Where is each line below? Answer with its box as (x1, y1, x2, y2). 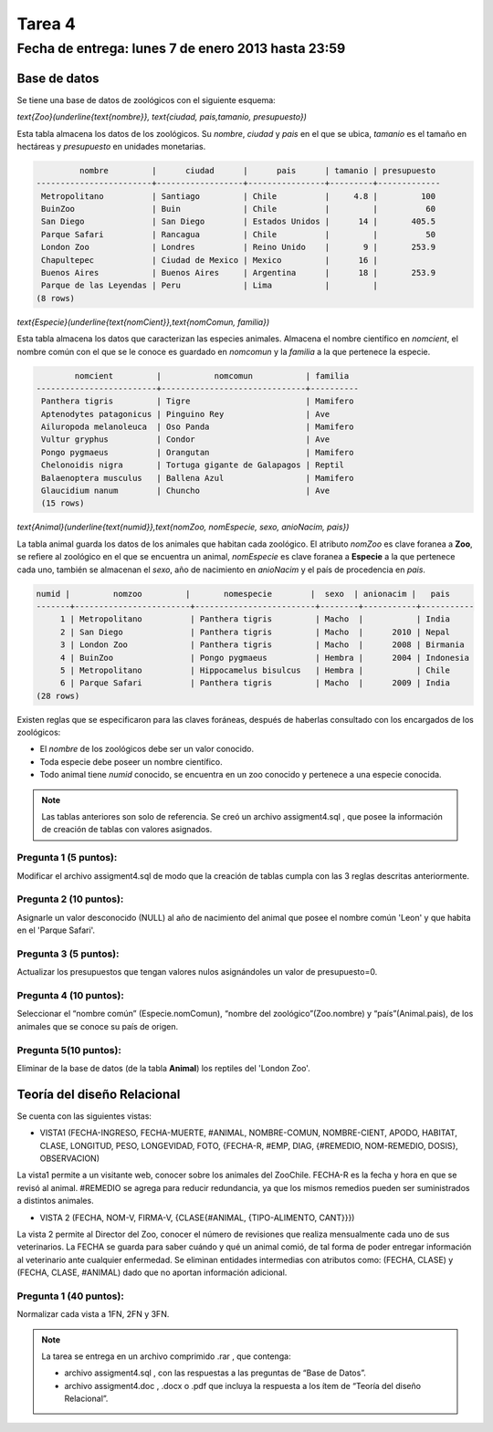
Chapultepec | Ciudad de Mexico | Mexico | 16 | (41, 255, 379, 265)
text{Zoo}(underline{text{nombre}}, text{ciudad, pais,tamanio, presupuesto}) (16, 111, 308, 122)
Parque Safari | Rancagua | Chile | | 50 (41, 229, 436, 239)
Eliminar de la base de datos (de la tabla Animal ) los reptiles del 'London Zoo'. (16, 1062, 310, 1073)
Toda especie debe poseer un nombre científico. (39, 756, 223, 767)
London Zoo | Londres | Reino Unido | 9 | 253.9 (41, 242, 436, 253)
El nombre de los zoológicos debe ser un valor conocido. (39, 744, 255, 755)
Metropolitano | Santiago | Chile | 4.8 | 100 (41, 191, 436, 201)
